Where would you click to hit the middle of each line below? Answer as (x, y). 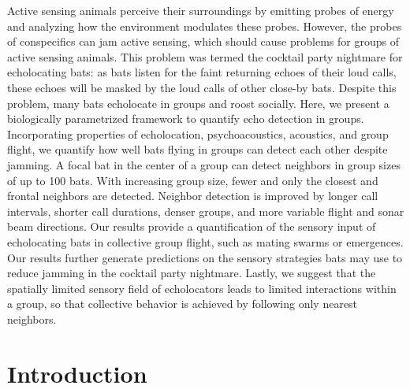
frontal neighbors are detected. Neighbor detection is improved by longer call (193, 196)
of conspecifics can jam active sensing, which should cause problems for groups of (203, 41)
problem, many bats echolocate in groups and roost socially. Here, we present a (198, 103)
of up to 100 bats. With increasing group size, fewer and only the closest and (193, 180)
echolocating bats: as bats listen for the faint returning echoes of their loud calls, (202, 72)
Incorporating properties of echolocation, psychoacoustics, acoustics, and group (198, 133)
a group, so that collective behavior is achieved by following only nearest (183, 304)
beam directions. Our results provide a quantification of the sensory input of (192, 226)
